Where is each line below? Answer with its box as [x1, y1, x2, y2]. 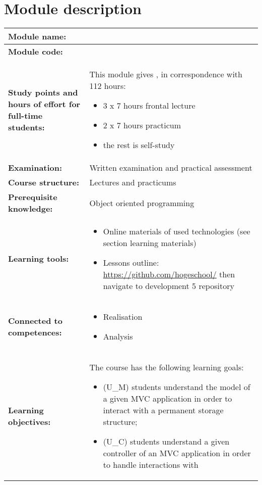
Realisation [103, 311, 143, 323]
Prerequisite [8, 191, 57, 203]
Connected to [8, 315, 62, 327]
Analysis [103, 330, 133, 343]
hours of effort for [8, 98, 81, 110]
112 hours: [89, 80, 126, 92]
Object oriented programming [89, 197, 194, 209]
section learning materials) [103, 237, 196, 249]
